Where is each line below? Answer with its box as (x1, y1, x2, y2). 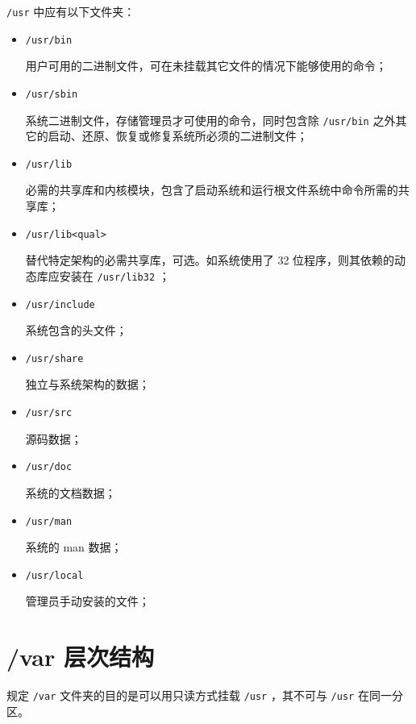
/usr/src (25, 407, 73, 419)
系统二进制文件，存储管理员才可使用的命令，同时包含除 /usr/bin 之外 (25, 111, 396, 128)
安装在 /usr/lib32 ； (59, 267, 170, 284)
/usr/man (25, 515, 73, 527)
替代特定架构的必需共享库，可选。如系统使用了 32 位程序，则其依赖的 (25, 252, 395, 268)
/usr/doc (25, 461, 73, 473)
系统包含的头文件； (25, 322, 127, 339)
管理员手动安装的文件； (25, 593, 150, 610)
